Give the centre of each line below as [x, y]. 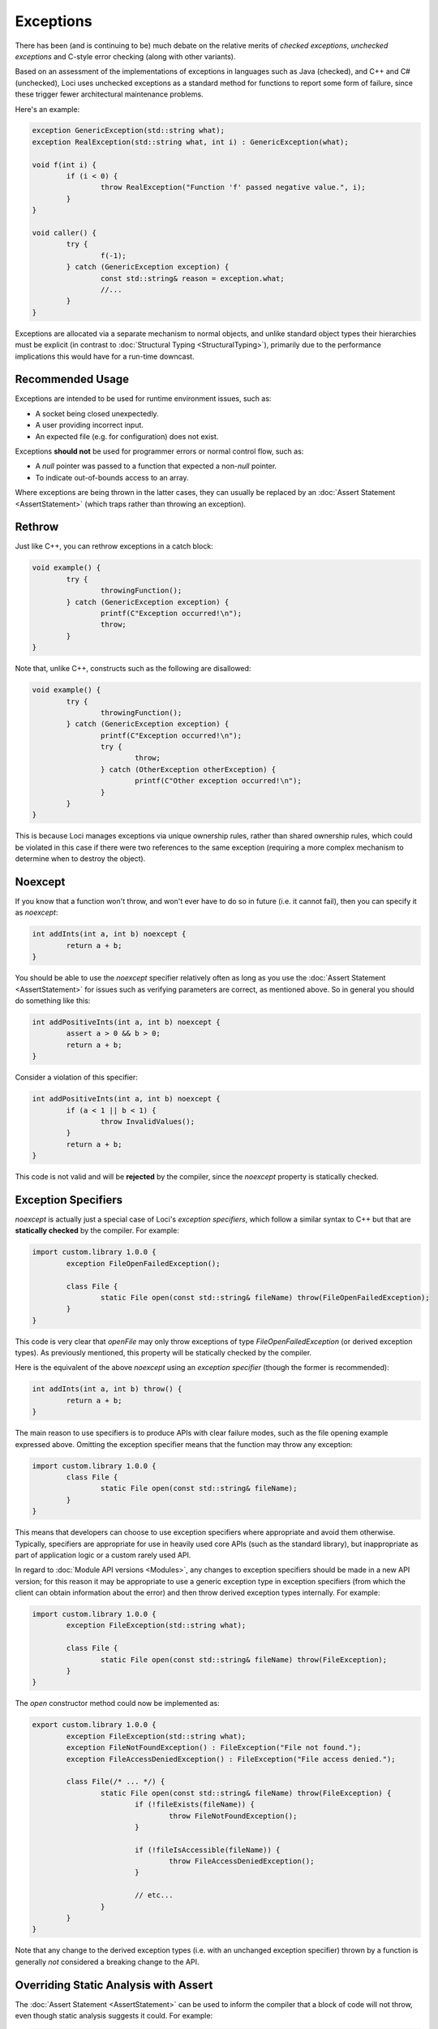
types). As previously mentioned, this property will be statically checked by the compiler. [163, 1353]
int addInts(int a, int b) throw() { [107, 1389]
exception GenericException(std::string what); [128, 131]
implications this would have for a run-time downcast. [105, 356]
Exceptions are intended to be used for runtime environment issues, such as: [143, 398]
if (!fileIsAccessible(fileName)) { [207, 1850]
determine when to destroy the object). [80, 859]
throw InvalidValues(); [147, 1121]
